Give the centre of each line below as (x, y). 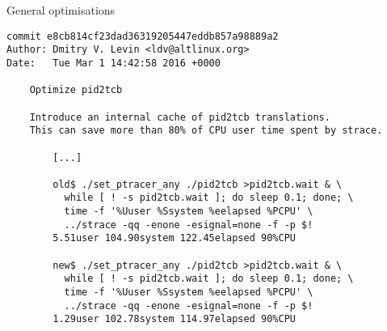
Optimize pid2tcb (76, 90)
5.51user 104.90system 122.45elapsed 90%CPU (174, 238)
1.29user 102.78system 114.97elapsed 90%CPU (174, 319)
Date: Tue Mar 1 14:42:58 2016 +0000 (114, 63)
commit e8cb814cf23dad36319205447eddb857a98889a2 (143, 36)
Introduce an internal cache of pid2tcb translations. (180, 117)
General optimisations (61, 10)
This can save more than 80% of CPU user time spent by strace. (206, 131)
